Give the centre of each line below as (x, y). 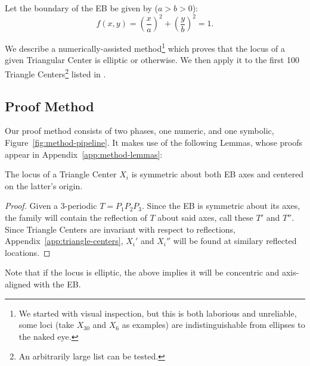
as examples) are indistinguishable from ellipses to (213, 325)
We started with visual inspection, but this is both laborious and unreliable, (158, 313)
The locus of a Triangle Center (61, 174)
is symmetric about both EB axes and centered (218, 174)
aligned (18, 284)
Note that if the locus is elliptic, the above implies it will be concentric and (142, 272)
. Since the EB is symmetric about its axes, (221, 206)
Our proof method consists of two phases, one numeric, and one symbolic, (139, 131)
